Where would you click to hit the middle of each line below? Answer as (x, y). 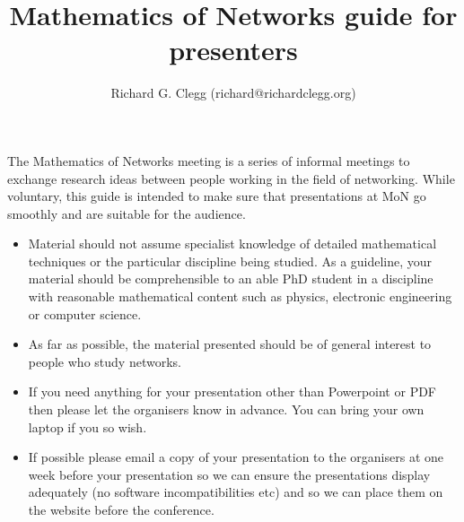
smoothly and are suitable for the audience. (127, 213)
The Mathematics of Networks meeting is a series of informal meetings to (209, 160)
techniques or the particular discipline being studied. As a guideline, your (230, 261)
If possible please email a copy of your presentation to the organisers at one (236, 457)
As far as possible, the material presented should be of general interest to (230, 344)
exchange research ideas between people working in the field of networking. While (231, 178)
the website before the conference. (121, 509)
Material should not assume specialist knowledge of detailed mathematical (232, 244)
